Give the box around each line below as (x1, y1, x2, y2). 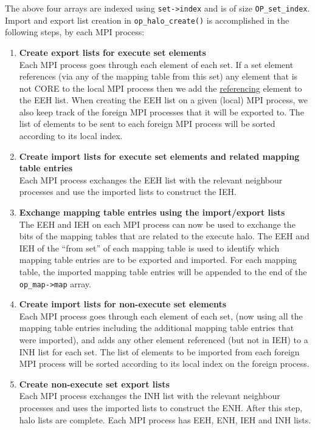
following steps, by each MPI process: (5, 26, 145, 38)
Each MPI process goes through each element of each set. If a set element (19, 58, 294, 70)
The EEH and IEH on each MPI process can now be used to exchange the (19, 217, 296, 230)
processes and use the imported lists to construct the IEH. (19, 185, 237, 198)
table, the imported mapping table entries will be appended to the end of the (19, 265, 307, 278)
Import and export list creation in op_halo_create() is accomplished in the (5, 13, 289, 26)
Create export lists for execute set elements (19, 46, 206, 58)
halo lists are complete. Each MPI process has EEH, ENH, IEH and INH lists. (19, 413, 311, 426)
